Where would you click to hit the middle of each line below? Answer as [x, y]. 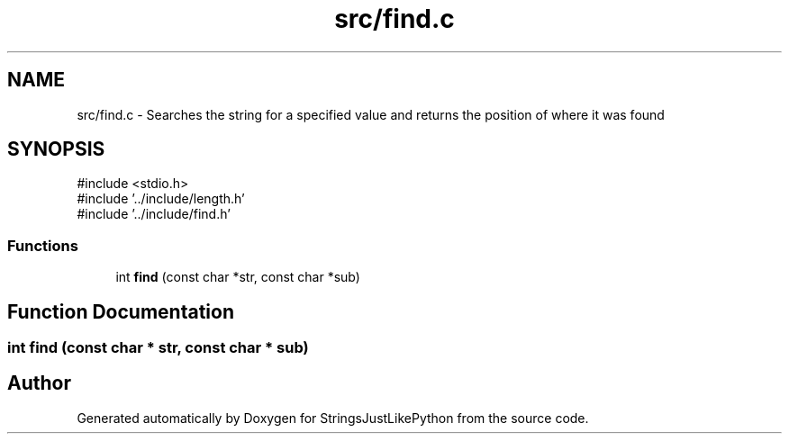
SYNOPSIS [56, 149]
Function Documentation [121, 311]
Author [39, 383]
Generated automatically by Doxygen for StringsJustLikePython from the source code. [333, 418]
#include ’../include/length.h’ [161, 199]
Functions [43, 245]
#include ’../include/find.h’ [154, 214]
